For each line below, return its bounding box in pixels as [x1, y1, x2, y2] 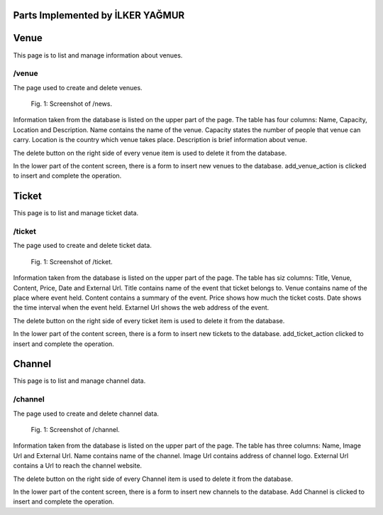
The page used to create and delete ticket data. [13, 242, 152, 250]
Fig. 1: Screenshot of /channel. [30, 425, 120, 434]
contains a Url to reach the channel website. [13, 462, 142, 470]
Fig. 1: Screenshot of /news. [30, 99, 113, 108]
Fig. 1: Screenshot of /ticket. [30, 257, 113, 266]
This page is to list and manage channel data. [13, 376, 146, 385]
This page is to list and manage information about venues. [13, 50, 183, 60]
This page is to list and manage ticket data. [13, 209, 139, 217]
